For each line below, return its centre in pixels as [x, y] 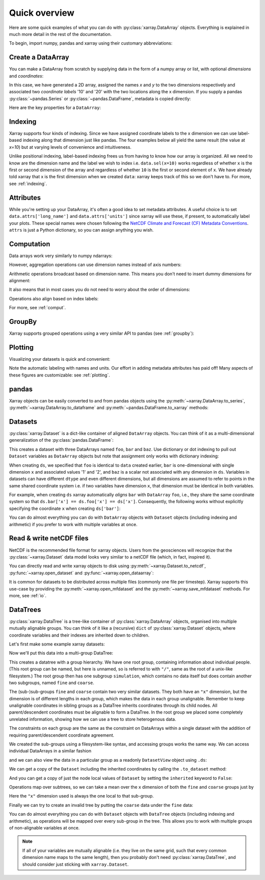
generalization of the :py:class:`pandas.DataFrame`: [61, 440]
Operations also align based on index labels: [54, 298]
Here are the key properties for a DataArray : [55, 107]
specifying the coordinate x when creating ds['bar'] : [65, 508]
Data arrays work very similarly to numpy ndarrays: [61, 256]
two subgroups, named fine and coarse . [52, 683]
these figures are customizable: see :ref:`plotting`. [60, 375]
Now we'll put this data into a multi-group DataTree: [61, 653]
